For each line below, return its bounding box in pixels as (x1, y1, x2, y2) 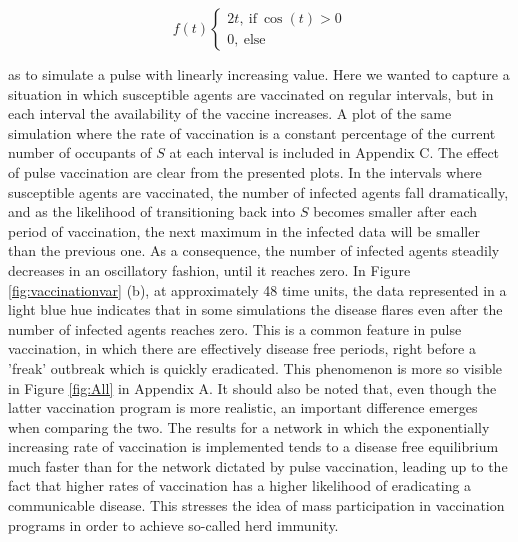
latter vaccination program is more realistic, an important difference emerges (8, 397, 478, 418)
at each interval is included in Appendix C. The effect (169, 142, 500, 163)
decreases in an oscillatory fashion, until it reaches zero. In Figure (8, 259, 411, 280)
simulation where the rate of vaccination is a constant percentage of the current (8, 122, 496, 143)
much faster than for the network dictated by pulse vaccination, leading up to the (8, 455, 508, 476)
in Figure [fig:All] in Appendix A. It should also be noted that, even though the (8, 377, 497, 398)
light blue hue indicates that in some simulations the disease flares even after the (8, 299, 503, 320)
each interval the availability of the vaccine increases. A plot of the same (8, 103, 452, 124)
